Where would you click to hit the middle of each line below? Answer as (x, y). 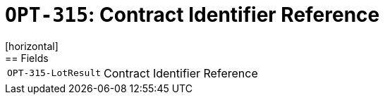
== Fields (27, 58)
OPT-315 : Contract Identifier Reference (192, 15)
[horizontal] (32, 46)
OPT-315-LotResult (54, 73)
